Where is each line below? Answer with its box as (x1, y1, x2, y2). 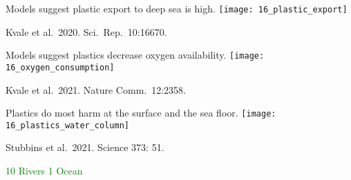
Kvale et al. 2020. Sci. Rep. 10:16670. (6, 24, 167, 39)
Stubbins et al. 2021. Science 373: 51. (6, 140, 164, 154)
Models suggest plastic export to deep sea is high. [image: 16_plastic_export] (6, 1, 348, 15)
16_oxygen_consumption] (6, 62, 115, 72)
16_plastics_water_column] (6, 120, 129, 130)
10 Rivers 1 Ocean (6, 163, 83, 178)
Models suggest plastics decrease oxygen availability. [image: (6, 48, 265, 62)
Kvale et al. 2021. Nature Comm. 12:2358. (6, 82, 186, 97)
